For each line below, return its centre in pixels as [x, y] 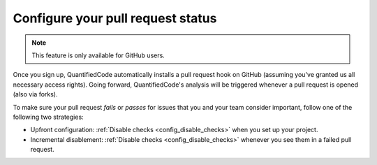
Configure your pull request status [115, 18]
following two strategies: [48, 117]
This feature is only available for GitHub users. [98, 55]
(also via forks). [36, 94]
